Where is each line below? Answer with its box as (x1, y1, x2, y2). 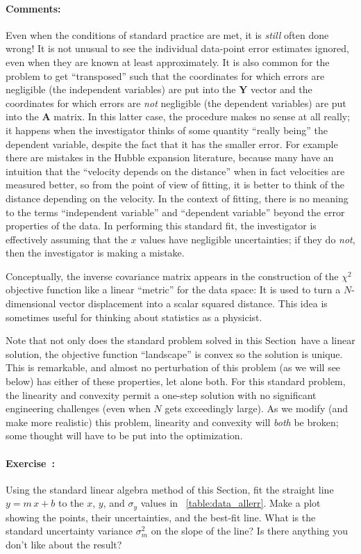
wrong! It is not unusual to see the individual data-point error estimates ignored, (6, 41, 349, 56)
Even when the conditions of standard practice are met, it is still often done (6, 27, 329, 42)
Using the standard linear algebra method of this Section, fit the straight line (6, 482, 334, 496)
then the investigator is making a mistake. (6, 245, 185, 260)
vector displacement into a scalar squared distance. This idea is (59, 296, 328, 311)
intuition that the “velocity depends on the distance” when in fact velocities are (6, 163, 345, 178)
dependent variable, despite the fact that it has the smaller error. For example (6, 136, 338, 151)
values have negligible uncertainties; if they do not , (140, 231, 355, 246)
